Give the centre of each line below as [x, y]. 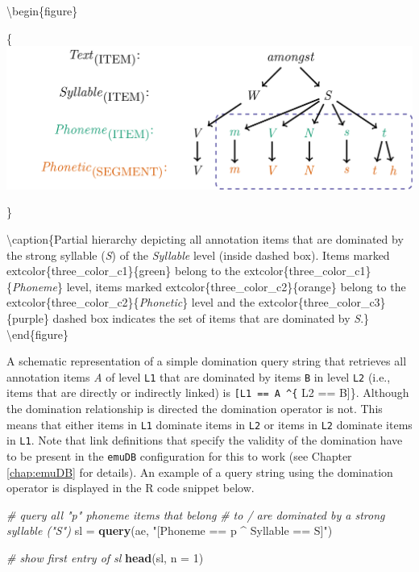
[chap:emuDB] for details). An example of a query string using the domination [200, 472]
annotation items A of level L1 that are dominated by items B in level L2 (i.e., [199, 376]
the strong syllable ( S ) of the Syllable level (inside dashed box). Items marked [198, 255]
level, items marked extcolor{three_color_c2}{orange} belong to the [236, 286]
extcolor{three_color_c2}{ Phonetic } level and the [131, 302]
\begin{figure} [42, 10]
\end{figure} [38, 334]
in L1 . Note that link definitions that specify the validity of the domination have [205, 440]
